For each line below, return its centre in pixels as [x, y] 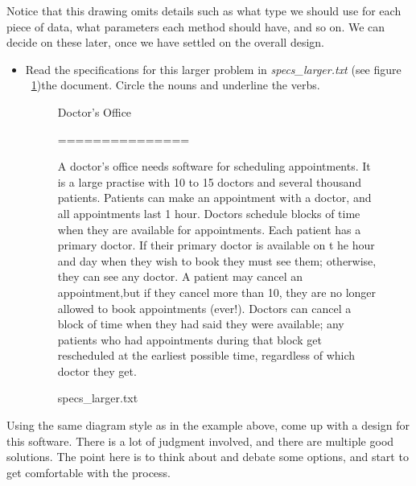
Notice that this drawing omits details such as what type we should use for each [204, 10]
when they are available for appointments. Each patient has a [209, 229]
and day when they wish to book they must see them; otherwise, [217, 260]
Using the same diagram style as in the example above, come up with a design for [208, 425]
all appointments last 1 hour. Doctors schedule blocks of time [209, 213]
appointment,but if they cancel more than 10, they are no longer [217, 292]
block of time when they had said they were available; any [201, 324]
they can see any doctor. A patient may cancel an [180, 276]
